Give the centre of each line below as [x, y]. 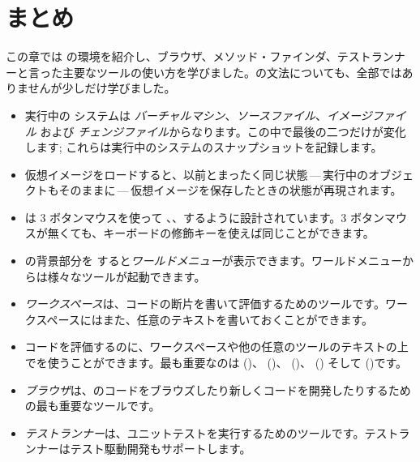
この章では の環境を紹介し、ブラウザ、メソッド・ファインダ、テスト [189, 56]
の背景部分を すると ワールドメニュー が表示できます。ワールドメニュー [214, 261]
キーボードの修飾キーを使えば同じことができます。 [239, 233]
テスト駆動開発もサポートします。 [161, 449]
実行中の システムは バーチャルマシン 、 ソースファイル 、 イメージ [198, 115]
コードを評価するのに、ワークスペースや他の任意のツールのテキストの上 [216, 346]
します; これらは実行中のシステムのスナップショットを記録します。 [204, 147]
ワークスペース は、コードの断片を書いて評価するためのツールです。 [205, 304]
